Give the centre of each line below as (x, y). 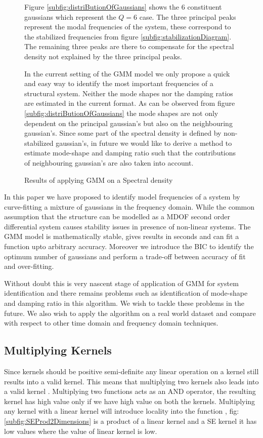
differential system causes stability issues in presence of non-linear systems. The (127, 226)
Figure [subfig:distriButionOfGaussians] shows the (102, 7)
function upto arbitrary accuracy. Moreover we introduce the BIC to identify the (129, 246)
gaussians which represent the (70, 16)
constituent (205, 7)
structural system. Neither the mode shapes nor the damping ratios (129, 93)
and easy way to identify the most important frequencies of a (119, 83)
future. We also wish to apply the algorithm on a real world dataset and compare (130, 313)
